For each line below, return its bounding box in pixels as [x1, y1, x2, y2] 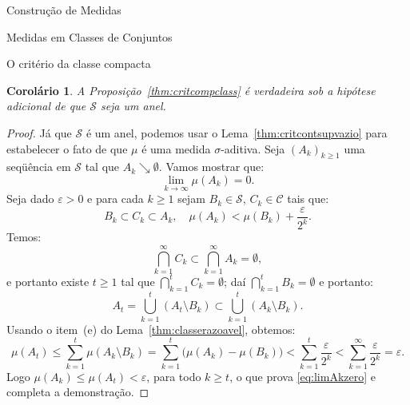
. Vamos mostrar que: [158, 158, 265, 175]
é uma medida [141, 140, 211, 157]
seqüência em [6, 158, 71, 175]
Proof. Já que [6, 124, 72, 141]
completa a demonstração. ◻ [6, 383, 149, 400]
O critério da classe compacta [6, 55, 151, 72]
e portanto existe [6, 272, 90, 289]
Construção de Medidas [6, 2, 121, 18]
